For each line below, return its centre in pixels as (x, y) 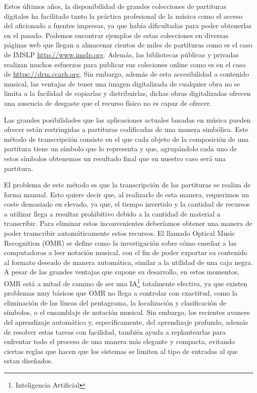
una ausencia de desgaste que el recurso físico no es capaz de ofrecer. (108, 103)
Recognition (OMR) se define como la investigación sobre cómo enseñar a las (120, 242)
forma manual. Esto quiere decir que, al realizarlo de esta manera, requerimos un (127, 194)
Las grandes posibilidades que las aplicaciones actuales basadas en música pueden (128, 119)
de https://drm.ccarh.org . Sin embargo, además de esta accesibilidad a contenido (127, 74)
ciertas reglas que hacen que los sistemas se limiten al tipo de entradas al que (121, 351)
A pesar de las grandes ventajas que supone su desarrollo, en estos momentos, (122, 272)
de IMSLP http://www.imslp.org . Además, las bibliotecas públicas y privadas (122, 54)
